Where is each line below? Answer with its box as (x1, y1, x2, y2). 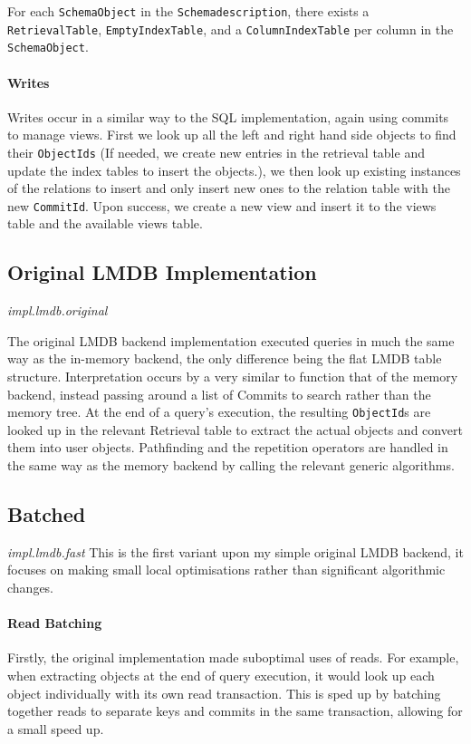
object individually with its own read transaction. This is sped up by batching (7, 683, 441, 702)
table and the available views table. (7, 214, 203, 233)
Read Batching (7, 614, 102, 633)
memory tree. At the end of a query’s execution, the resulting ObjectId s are (7, 402, 431, 421)
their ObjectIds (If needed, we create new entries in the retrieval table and (7, 142, 425, 161)
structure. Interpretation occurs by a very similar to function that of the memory (7, 367, 458, 386)
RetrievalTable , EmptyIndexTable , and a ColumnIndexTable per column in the (7, 19, 454, 38)
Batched (7, 500, 86, 528)
